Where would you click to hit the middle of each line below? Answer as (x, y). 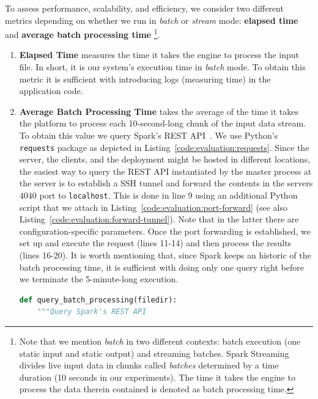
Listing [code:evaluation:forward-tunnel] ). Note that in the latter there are (159, 219)
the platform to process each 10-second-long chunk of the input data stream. (163, 123)
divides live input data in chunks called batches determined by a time (149, 365)
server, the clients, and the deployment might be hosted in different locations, (165, 159)
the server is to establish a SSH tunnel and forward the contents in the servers (166, 183)
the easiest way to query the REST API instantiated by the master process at (165, 171)
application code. (51, 91)
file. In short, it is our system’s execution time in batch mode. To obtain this (162, 67)
